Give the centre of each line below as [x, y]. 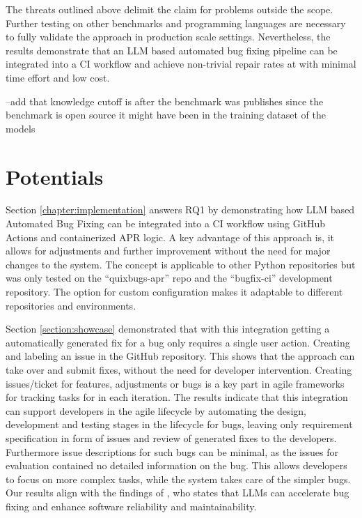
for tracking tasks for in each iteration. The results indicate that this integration [177, 397]
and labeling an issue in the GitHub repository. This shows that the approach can [180, 356]
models [21, 128]
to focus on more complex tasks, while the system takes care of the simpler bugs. [178, 479]
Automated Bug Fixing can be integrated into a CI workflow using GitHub [166, 223]
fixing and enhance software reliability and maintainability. [131, 506]
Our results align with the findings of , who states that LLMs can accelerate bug [178, 493]
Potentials [55, 176]
